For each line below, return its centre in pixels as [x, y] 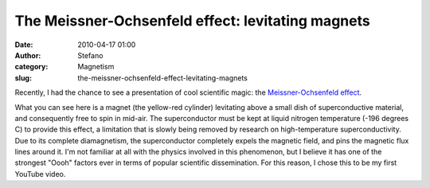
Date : [24, 45]
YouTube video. [40, 174]
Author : [28, 55]
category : [31, 67]
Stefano [90, 55]
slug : [23, 78]
